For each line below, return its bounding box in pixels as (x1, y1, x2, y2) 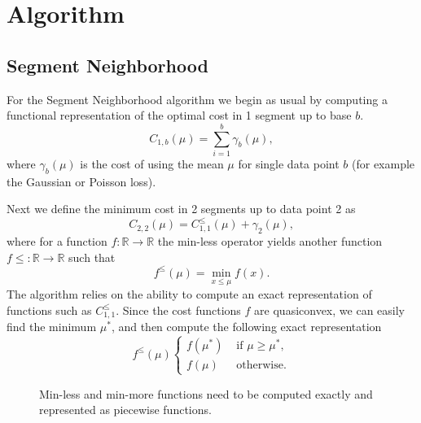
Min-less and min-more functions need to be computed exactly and (39, 385, 373, 402)
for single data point (238, 155, 340, 172)
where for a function (7, 233, 107, 250)
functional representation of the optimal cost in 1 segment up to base (7, 107, 352, 124)
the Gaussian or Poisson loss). (7, 172, 156, 190)
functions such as (7, 301, 92, 318)
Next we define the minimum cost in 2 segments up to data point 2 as (7, 200, 356, 217)
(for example (352, 155, 415, 172)
